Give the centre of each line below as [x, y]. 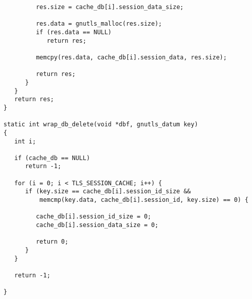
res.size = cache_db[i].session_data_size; [110, 7]
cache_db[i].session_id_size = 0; [94, 217]
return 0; [52, 242]
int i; [25, 141]
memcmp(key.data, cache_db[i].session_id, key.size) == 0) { [144, 200]
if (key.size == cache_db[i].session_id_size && [108, 192]
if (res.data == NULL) [74, 32]
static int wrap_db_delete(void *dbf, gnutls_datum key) [101, 125]
